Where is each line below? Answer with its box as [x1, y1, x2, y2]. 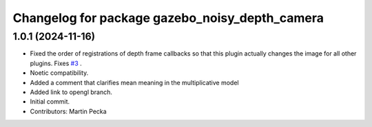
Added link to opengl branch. [30, 88, 113, 96]
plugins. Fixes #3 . [30, 59, 82, 67]
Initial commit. [30, 97, 70, 106]
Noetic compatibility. [30, 69, 89, 77]
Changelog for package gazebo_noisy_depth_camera [12, 10, 324, 25]
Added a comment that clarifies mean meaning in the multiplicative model [30, 78, 239, 86]
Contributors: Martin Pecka [30, 107, 107, 115]
